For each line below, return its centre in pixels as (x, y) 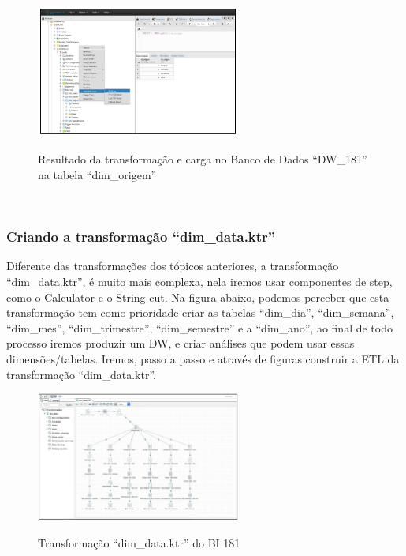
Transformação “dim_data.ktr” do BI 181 (139, 542)
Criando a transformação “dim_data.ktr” (141, 237)
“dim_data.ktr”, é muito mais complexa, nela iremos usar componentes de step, (199, 281)
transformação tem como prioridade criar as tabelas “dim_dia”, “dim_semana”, (200, 312)
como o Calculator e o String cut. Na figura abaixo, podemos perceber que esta (198, 297)
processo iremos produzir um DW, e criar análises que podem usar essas (181, 343)
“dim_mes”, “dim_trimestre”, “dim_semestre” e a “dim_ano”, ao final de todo (199, 327)
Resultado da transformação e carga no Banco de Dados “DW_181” (203, 159)
